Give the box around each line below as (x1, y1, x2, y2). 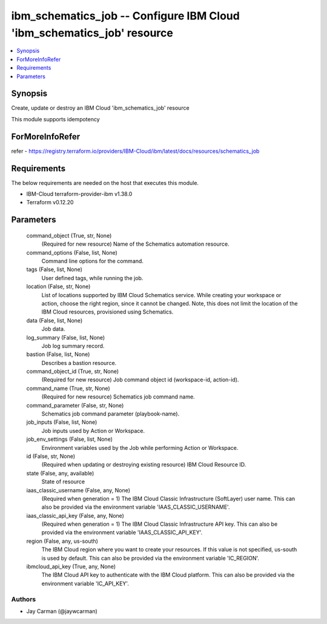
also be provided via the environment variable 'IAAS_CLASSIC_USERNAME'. (41, 503, 230, 511)
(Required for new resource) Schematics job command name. (41, 393, 195, 400)
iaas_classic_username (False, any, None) (26, 486, 130, 494)
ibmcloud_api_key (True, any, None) (26, 563, 116, 570)
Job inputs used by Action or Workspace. (41, 427, 145, 434)
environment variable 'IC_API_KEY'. (41, 580, 130, 587)
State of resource (41, 478, 85, 485)
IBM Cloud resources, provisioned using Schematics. (41, 308, 174, 315)
